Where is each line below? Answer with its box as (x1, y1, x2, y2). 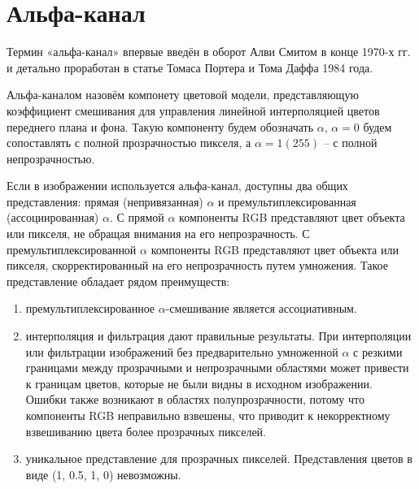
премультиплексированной (7, 240, 137, 257)
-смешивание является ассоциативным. (165, 300, 357, 317)
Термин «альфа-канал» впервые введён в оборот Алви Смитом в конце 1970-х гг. (7, 43, 411, 60)
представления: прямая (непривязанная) (7, 193, 203, 210)
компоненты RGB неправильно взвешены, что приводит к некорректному (25, 407, 391, 423)
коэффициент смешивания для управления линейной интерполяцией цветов (7, 102, 380, 119)
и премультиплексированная (218, 193, 356, 210)
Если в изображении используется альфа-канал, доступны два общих (7, 177, 348, 194)
